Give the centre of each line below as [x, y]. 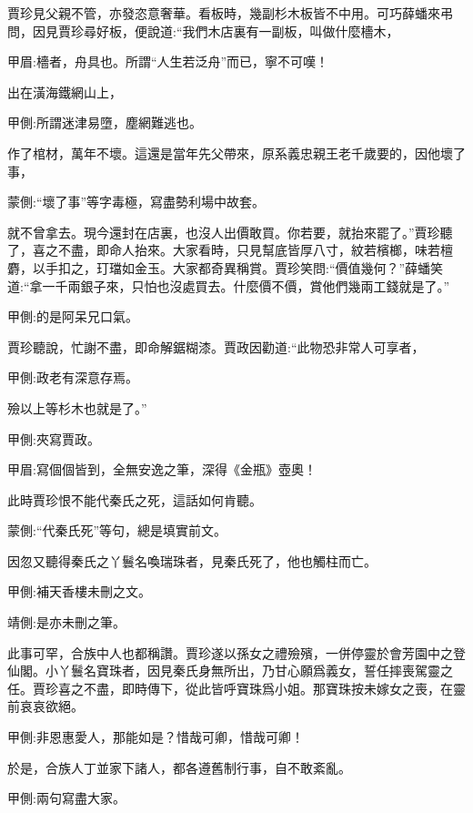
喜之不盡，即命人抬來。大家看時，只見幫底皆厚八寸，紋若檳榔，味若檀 [242, 250]
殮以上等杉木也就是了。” [77, 407]
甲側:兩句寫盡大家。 [66, 798]
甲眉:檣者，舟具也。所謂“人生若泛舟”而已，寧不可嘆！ [168, 61]
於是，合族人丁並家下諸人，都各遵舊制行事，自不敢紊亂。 [179, 767]
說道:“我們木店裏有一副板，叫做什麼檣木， [273, 30]
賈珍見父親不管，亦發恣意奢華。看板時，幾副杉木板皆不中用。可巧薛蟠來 [224, 13]
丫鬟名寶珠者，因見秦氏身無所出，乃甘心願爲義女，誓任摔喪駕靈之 [255, 671]
